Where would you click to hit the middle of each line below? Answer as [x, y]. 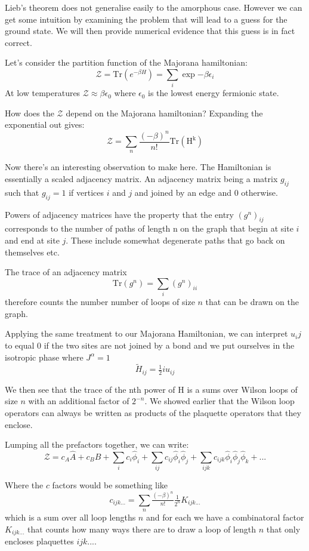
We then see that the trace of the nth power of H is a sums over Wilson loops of [151, 389]
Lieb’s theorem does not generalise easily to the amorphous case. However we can [154, 7]
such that [22, 192]
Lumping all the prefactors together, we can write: [97, 444]
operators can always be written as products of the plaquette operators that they [153, 412]
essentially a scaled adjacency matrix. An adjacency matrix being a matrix [141, 179]
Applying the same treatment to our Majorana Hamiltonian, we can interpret [146, 333]
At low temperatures [43, 93]
